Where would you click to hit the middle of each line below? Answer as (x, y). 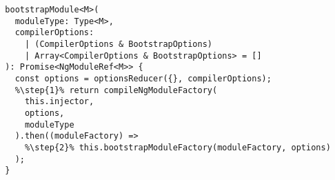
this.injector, (59, 102)
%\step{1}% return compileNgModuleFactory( (116, 90)
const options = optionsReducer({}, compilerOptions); (143, 78)
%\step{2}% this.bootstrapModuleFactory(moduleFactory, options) (177, 147)
